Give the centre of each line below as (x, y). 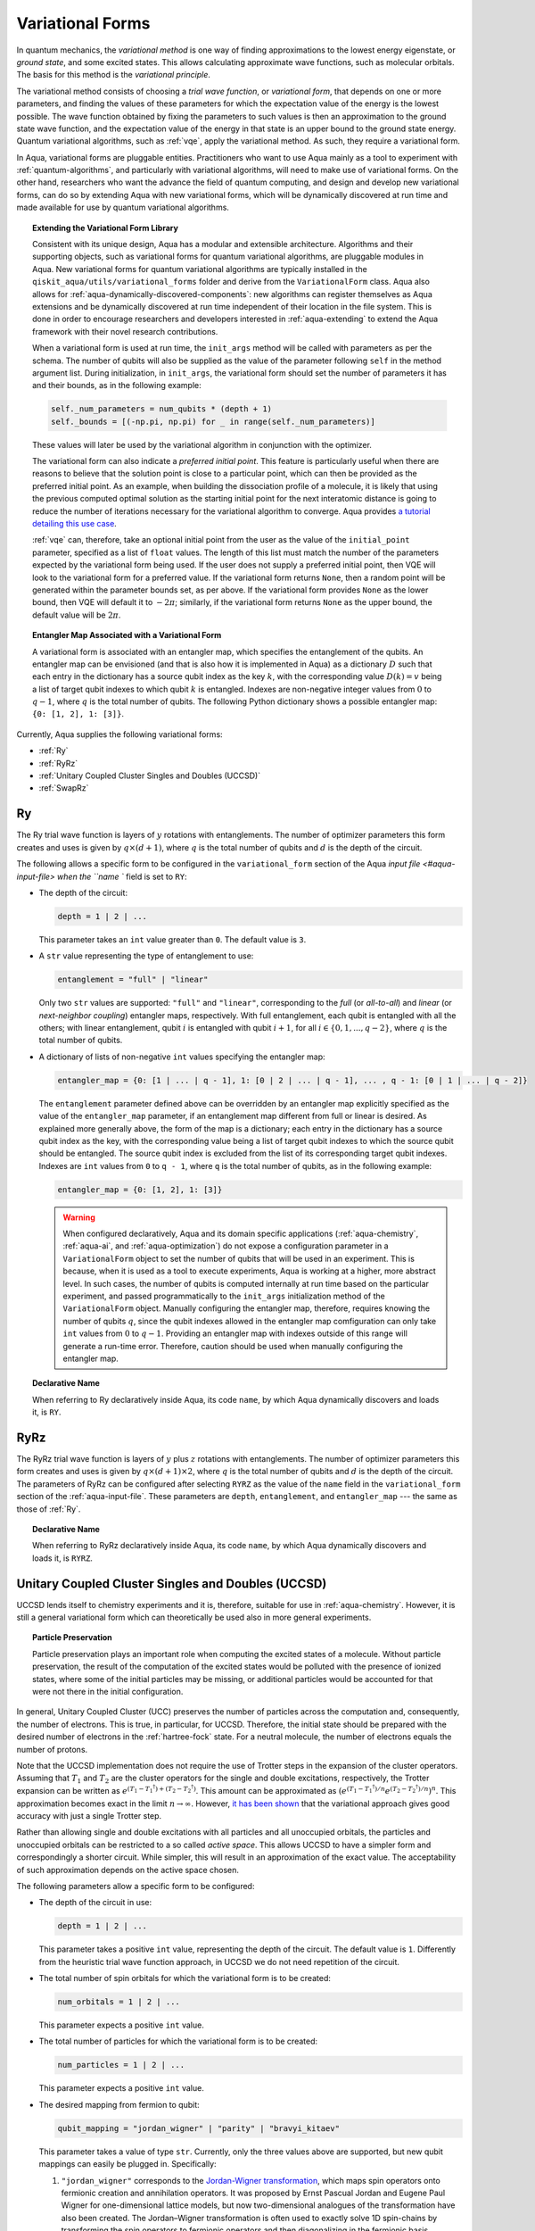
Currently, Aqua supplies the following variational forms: (119, 734)
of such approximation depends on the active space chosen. (128, 1870)
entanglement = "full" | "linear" (133, 980)
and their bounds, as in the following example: (117, 386)
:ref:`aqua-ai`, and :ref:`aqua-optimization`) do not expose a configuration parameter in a (226, 1246)
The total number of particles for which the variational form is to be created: (178, 2041)
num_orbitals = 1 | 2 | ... (119, 2002)
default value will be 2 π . (77, 615)
